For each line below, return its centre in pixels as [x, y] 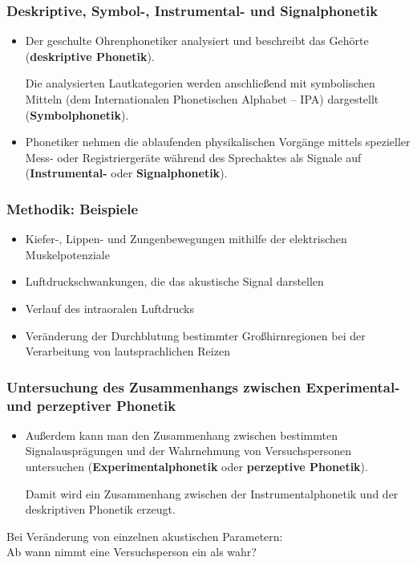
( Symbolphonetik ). [77, 114]
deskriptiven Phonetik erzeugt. [100, 509]
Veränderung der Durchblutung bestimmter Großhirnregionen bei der [195, 335]
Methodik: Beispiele [73, 208]
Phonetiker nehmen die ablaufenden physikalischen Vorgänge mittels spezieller [218, 142]
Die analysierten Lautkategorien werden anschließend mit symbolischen [200, 83]
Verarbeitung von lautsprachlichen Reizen [128, 351]
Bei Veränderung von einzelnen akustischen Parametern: [145, 536]
